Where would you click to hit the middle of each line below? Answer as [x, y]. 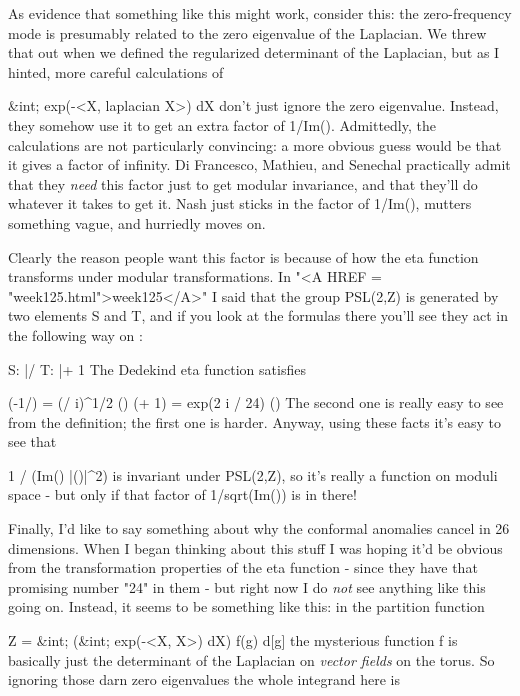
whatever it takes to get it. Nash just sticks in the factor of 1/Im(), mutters [240, 203]
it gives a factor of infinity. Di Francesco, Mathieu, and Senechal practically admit [259, 164]
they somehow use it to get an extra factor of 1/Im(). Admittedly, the [222, 124]
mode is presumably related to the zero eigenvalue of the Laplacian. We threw [247, 32]
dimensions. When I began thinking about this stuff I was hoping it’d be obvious [255, 547]
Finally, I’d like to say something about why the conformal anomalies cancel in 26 [259, 528]
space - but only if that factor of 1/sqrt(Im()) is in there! [182, 494]
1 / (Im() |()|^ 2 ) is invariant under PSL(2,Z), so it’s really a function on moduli [253, 474]
